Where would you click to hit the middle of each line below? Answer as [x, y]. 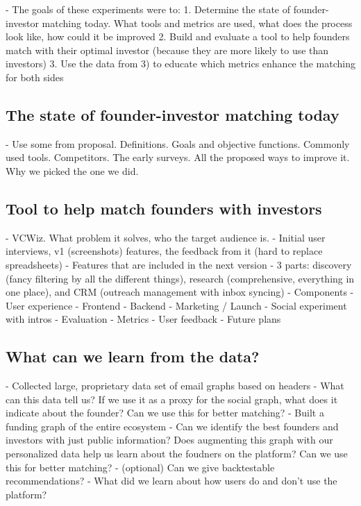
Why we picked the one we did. [72, 170]
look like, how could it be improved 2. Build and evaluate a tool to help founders [178, 36]
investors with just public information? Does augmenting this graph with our [169, 440]
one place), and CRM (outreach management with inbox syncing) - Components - [180, 292]
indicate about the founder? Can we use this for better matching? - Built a [165, 413]
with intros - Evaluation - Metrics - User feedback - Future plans [143, 319]
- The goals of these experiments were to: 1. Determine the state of [148, 9]
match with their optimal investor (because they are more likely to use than [167, 50]
